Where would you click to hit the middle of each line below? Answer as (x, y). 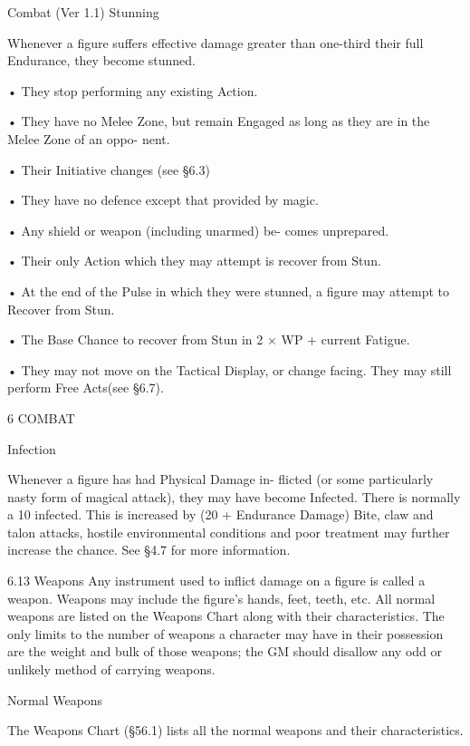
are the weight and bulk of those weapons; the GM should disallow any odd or (225, 651)
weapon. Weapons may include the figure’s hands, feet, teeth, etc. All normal (221, 598)
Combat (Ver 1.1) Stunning (83, 12)
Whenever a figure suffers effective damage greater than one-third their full (216, 42)
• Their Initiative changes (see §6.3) (109, 169)
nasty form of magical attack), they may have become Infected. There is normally (234, 496)
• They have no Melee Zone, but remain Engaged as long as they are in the (219, 121)
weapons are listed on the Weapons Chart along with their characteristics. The (226, 616)
